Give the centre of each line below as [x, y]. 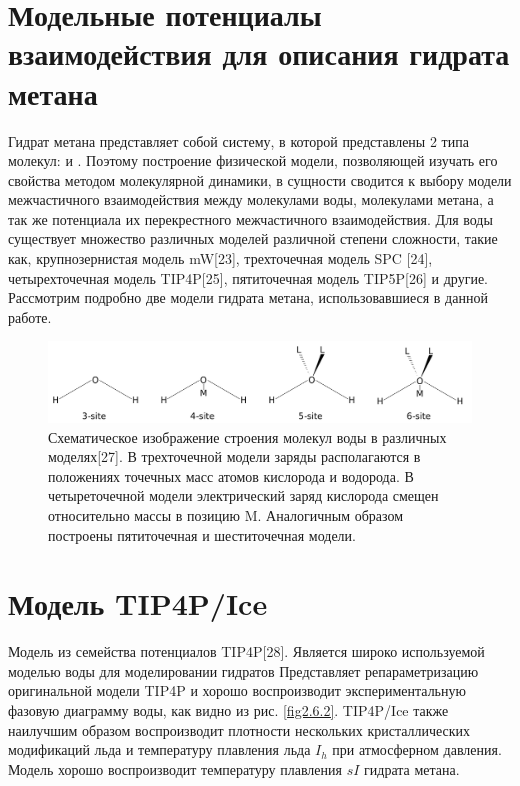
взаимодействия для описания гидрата [259, 53]
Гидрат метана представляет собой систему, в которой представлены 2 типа [238, 140]
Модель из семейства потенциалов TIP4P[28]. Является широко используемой [246, 651]
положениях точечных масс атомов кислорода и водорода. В [231, 475]
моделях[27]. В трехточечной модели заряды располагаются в [234, 456]
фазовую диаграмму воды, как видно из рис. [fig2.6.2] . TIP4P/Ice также [228, 710]
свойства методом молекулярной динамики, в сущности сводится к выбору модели [260, 179]
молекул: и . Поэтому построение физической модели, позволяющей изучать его [253, 160]
